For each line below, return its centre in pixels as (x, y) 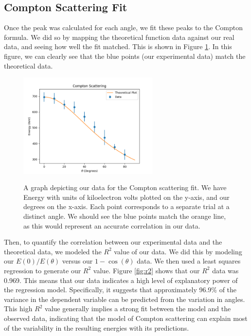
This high (18, 309)
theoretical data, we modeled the (53, 251)
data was (225, 270)
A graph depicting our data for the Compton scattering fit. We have (125, 187)
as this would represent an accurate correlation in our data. (112, 225)
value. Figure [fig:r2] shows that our (146, 270)
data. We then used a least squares (189, 261)
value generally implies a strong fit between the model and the (138, 309)
